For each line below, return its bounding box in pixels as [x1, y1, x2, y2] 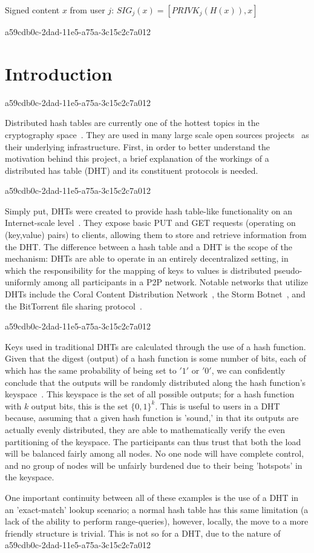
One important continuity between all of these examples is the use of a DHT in [5, 491, 299, 503]
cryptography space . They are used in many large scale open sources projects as [5, 128, 309, 141]
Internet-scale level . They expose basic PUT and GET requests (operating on [5, 216, 296, 229]
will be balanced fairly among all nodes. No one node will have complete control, [5, 447, 304, 460]
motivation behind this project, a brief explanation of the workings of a [5, 152, 269, 165]
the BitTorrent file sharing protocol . [5, 299, 142, 312]
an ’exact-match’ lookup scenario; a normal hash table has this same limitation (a [5, 503, 309, 515]
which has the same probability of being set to [5, 364, 177, 376]
